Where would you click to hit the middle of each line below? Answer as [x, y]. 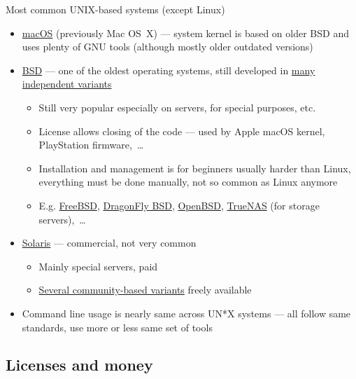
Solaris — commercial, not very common [109, 243]
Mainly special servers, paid [98, 266]
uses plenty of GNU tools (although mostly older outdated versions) [168, 47]
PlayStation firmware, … [91, 145]
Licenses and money [79, 365]
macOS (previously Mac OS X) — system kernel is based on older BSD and [185, 33]
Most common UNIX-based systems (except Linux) [115, 9]
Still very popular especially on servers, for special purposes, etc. [177, 107]
